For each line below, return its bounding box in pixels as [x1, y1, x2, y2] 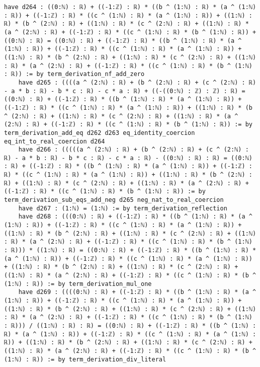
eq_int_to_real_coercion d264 [4, 137, 105, 145]
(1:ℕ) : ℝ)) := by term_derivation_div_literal [4, 355, 166, 363]
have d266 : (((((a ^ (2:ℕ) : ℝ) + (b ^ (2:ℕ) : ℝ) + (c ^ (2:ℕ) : [18, 146, 249, 154]
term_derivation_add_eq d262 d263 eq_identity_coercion [4, 129, 195, 136]
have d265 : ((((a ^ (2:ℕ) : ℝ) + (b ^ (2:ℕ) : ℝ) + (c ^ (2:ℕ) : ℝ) [18, 79, 256, 86]
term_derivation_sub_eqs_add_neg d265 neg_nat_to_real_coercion [4, 196, 224, 204]
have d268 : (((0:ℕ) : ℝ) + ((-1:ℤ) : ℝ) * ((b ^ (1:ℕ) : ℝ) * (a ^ [18, 213, 252, 221]
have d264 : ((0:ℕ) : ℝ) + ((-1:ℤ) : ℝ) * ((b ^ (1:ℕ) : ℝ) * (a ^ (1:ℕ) [4, 4, 256, 11]
